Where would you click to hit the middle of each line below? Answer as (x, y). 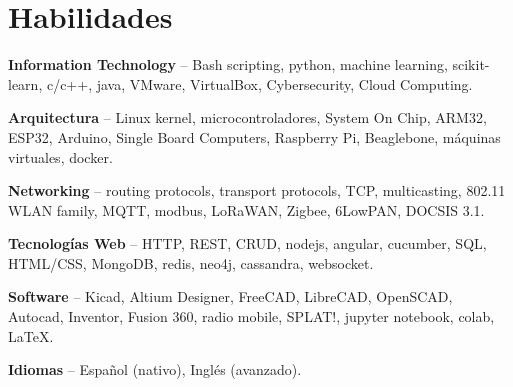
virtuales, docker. (60, 156)
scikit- (471, 64)
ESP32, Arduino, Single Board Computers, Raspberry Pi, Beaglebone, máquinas (254, 136)
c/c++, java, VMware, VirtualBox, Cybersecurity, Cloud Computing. (259, 83)
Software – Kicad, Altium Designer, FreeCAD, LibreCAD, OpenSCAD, (230, 296)
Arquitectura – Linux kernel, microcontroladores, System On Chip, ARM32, (247, 117)
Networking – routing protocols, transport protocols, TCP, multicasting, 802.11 (257, 190)
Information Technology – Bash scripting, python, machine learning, (228, 64)
